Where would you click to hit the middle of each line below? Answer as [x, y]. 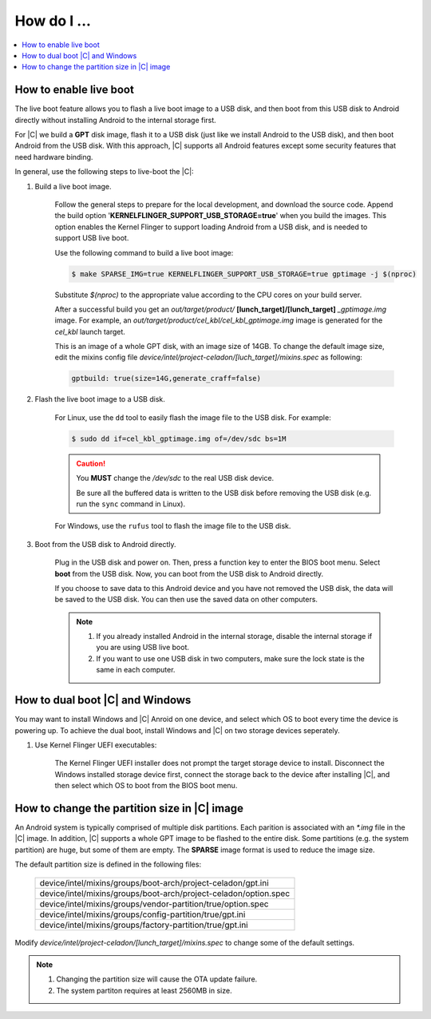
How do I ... [53, 21]
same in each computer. [136, 670]
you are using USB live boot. [143, 648]
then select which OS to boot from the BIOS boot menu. [146, 786]
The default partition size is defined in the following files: [108, 864]
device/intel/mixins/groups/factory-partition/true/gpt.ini [144, 925]
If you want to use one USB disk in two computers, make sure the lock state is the [230, 658]
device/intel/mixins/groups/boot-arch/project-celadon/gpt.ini [154, 882]
